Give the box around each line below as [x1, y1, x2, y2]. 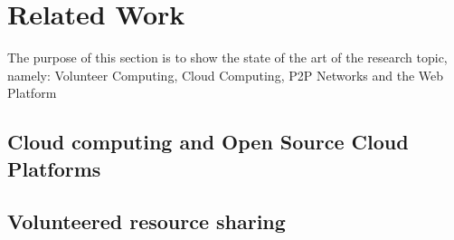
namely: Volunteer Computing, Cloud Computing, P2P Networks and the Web [7, 65, 444, 84]
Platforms [7, 154, 101, 182]
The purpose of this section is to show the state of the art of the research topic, [7, 48, 448, 67]
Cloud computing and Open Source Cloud [7, 128, 409, 156]
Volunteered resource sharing [7, 207, 286, 235]
